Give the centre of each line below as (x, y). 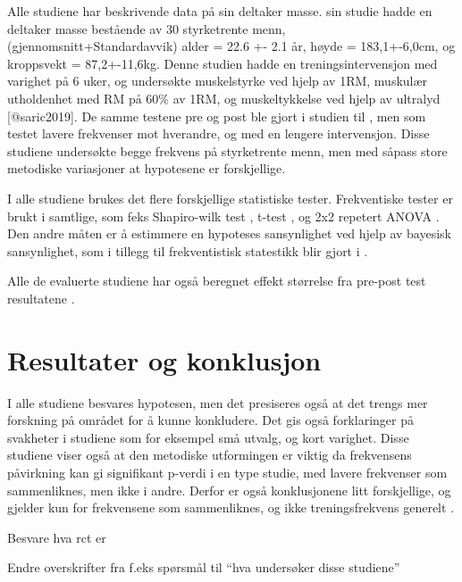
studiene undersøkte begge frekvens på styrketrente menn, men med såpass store (227, 150)
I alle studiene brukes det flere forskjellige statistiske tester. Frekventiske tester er (230, 198)
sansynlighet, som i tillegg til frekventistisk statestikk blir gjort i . (188, 250)
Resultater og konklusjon (164, 359)
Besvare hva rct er (57, 537)
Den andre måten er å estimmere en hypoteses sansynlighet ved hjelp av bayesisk (230, 233)
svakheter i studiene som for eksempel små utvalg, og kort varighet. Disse (208, 437)
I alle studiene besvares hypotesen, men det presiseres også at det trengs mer (218, 402)
